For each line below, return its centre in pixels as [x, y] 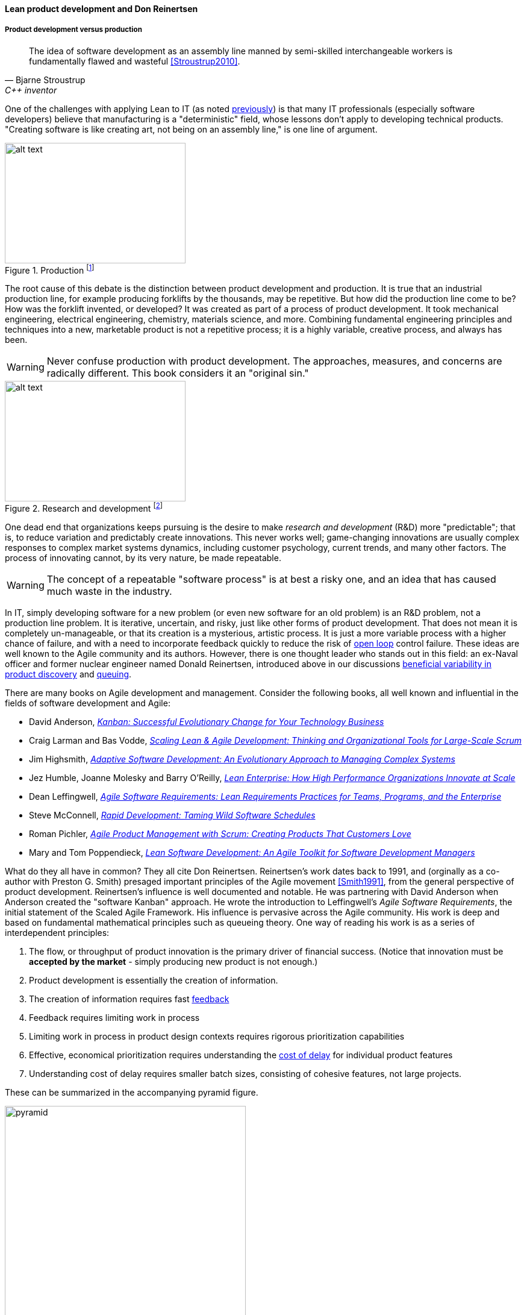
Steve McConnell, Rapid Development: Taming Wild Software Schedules [172, 815]
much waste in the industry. [109, 592]
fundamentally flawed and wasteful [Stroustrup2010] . [135, 61]
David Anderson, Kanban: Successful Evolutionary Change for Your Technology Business [207, 722]
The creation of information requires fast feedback [129, 999]
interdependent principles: [57, 933]
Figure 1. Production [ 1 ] [50, 269]
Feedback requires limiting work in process [114, 1018]
